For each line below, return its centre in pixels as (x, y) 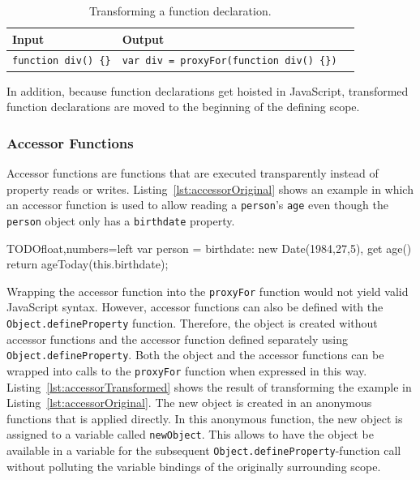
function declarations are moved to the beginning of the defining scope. (183, 107)
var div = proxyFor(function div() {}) (229, 61)
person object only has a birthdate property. (121, 220)
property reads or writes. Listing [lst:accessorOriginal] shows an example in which (210, 189)
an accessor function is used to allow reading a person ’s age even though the (197, 205)
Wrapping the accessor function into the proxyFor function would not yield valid (208, 291)
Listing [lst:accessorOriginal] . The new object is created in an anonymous (189, 403)
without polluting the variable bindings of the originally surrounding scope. (194, 466)
